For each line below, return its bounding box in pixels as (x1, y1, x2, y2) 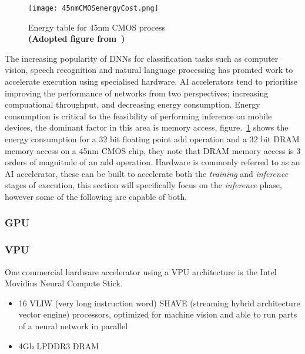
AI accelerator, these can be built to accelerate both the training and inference (5, 167, 289, 179)
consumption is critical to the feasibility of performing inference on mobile (5, 109, 272, 122)
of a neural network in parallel (18, 320, 128, 332)
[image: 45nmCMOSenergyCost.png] (28, 4, 159, 12)
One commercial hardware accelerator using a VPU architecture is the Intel (5, 265, 277, 278)
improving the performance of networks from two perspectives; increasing (5, 86, 269, 99)
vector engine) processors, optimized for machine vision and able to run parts (18, 308, 297, 320)
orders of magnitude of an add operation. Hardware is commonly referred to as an (5, 156, 300, 168)
